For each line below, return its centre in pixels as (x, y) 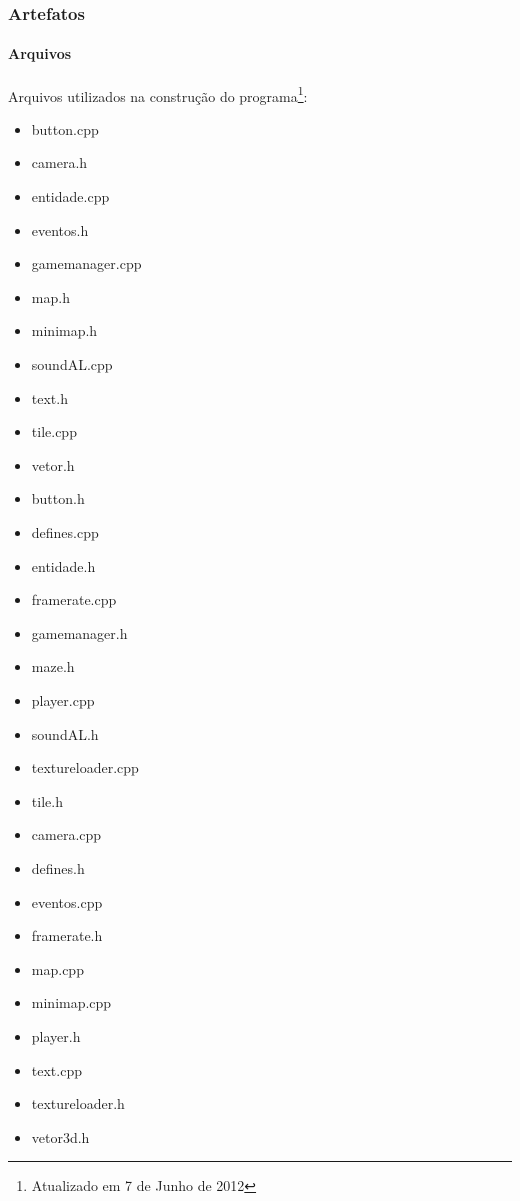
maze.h (53, 666)
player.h (56, 1035)
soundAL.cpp (72, 364)
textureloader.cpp (85, 767)
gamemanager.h (79, 632)
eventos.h (60, 229)
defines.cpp (65, 532)
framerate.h (67, 935)
